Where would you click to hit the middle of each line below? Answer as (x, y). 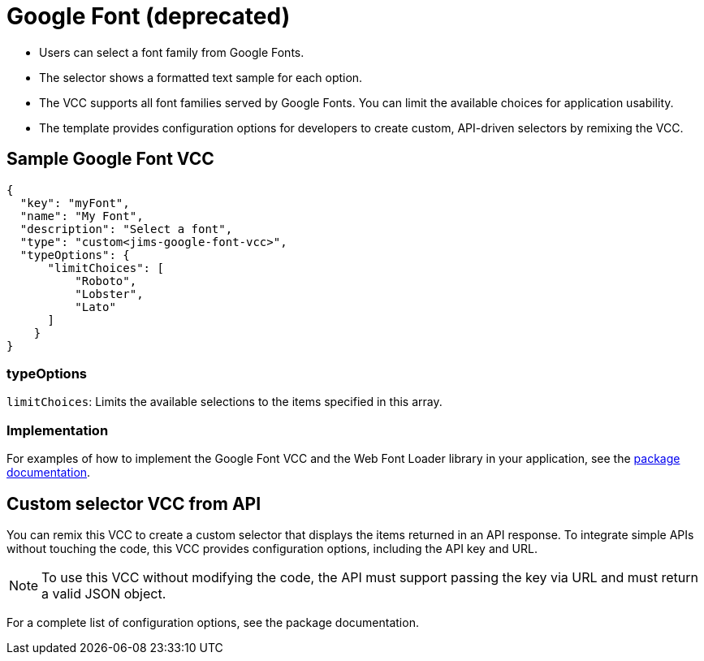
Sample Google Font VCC (110, 159)
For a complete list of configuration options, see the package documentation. (213, 622)
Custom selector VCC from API (134, 503)
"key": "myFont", (75, 203)
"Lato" (95, 307)
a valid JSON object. (104, 593)
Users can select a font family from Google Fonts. (172, 52)
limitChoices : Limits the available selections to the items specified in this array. (225, 402)
